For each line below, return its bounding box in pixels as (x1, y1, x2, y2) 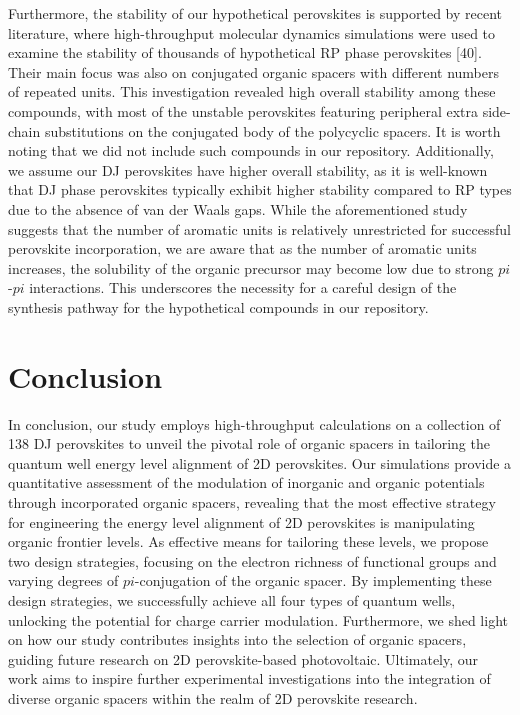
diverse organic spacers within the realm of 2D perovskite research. (8, 687, 418, 708)
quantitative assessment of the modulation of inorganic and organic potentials (8, 472, 485, 493)
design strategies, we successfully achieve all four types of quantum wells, (8, 589, 456, 610)
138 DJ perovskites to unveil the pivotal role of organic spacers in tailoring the (8, 433, 490, 454)
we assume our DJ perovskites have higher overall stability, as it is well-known (8, 159, 488, 180)
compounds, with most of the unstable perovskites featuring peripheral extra (8, 100, 479, 121)
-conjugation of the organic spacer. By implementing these (134, 570, 492, 591)
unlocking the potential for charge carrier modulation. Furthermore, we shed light (8, 609, 508, 630)
